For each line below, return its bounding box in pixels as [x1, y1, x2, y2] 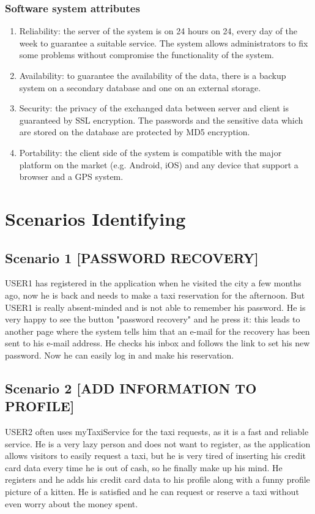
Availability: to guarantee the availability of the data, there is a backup [19, 69, 286, 81]
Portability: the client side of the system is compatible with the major [19, 146, 282, 158]
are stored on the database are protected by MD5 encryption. [19, 125, 250, 138]
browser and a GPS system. [19, 170, 124, 183]
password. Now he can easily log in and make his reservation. [5, 348, 234, 361]
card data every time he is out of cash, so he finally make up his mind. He [5, 461, 283, 474]
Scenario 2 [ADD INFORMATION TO [5, 378, 257, 397]
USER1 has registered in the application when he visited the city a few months [5, 277, 302, 289]
